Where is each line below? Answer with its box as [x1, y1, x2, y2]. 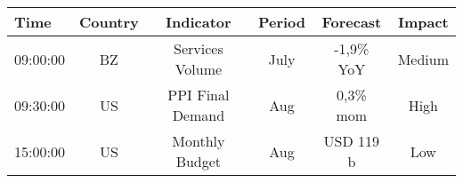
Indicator [166, 12, 231, 32]
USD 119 [323, 131, 380, 151]
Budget [175, 151, 222, 171]
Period [257, 12, 306, 32]
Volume [175, 59, 223, 79]
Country [78, 12, 139, 32]
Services [174, 38, 223, 59]
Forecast [321, 12, 382, 32]
